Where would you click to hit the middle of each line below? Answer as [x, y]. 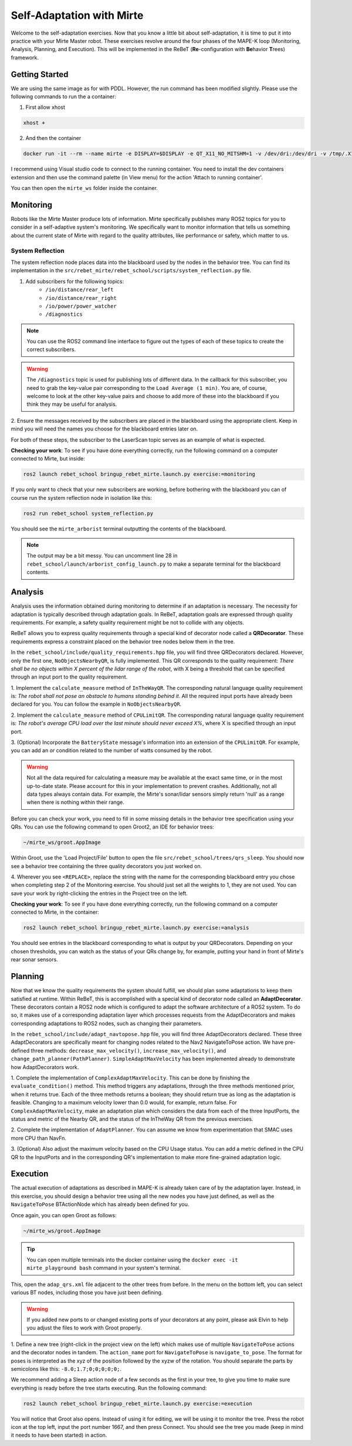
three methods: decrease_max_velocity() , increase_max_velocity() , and [128, 1050]
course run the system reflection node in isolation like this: [81, 497]
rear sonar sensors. [34, 960]
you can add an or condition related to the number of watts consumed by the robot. [111, 750]
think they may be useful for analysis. [72, 404]
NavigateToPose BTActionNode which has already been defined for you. [100, 1204]
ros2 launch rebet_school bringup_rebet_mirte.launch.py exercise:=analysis [136, 928]
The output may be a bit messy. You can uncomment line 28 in [102, 556]
